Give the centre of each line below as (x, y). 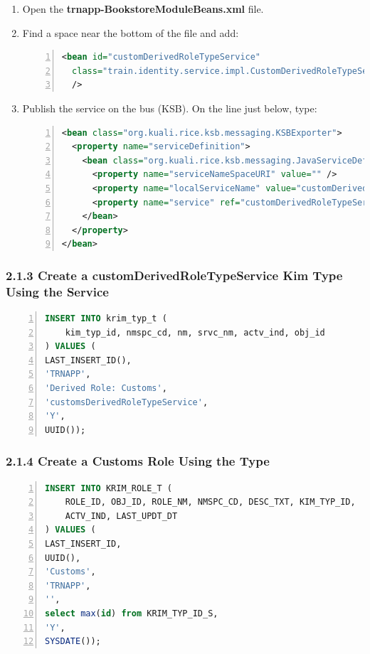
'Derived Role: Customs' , (106, 388)
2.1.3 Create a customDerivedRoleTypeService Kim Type (174, 275)
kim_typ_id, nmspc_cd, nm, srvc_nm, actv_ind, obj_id (195, 332)
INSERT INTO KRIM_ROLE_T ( (109, 488)
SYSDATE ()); (73, 642)
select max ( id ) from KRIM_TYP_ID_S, (132, 613)
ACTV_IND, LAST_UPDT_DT (121, 516)
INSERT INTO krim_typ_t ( (106, 319)
